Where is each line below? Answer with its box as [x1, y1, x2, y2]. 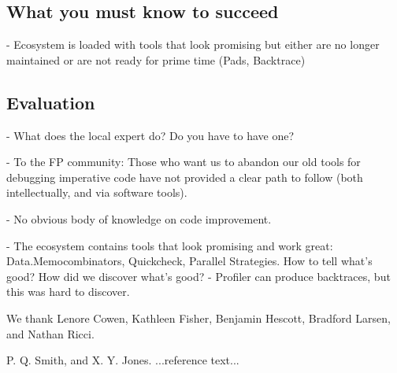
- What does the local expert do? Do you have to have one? [6, 127, 295, 143]
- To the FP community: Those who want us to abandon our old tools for [6, 153, 361, 170]
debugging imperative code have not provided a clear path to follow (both [6, 168, 363, 185]
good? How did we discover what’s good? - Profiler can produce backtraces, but [6, 268, 391, 284]
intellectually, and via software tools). [6, 184, 187, 201]
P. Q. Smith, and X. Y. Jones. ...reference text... [6, 352, 239, 368]
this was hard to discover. [6, 283, 130, 300]
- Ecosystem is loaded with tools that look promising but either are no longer [6, 36, 380, 53]
